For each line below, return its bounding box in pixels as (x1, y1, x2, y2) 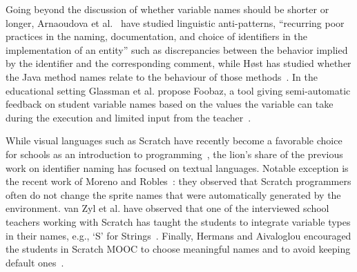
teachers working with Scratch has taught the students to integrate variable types (6, 214, 351, 229)
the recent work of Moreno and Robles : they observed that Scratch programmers (6, 174, 351, 188)
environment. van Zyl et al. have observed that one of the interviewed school (6, 201, 329, 215)
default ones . (6, 255, 64, 269)
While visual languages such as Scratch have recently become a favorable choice (6, 133, 342, 148)
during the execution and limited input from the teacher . (6, 110, 251, 124)
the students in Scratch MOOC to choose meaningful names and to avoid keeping (6, 242, 351, 256)
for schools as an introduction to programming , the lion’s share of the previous (6, 146, 343, 161)
